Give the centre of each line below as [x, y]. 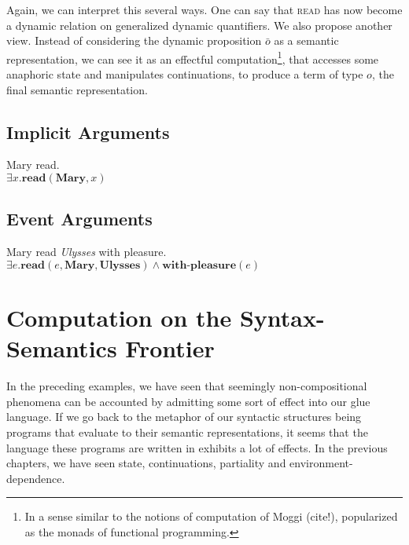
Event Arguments [79, 219]
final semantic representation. [77, 89]
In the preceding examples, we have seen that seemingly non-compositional [187, 386]
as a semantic [306, 40]
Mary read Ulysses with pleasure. [87, 252]
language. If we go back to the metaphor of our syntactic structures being [184, 417]
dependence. [36, 478]
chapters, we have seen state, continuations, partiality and [146, 463]
